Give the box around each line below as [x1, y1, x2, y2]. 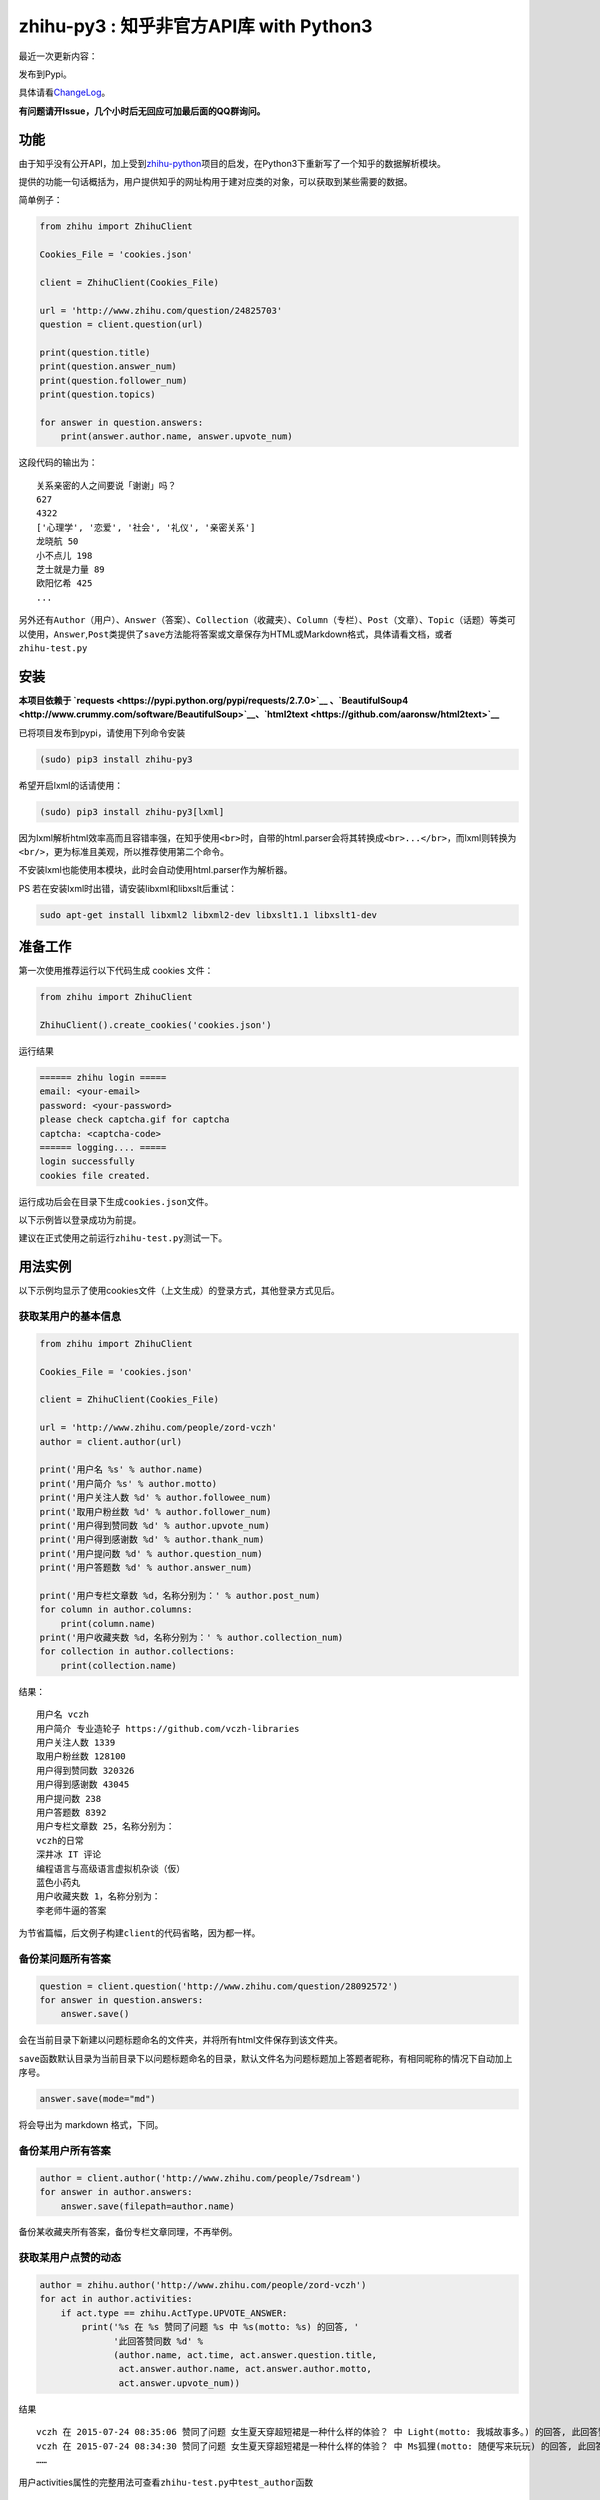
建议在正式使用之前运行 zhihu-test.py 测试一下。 [18, 1232, 228, 1244]
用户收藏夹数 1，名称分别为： [36, 1891, 161, 1902]
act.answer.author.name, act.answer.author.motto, [118, 2363, 372, 2375]
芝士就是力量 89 [36, 563, 105, 575]
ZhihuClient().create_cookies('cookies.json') [39, 1019, 272, 1030]
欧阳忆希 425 [36, 578, 93, 589]
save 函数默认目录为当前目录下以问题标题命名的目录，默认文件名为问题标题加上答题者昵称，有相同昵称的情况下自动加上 [18, 2052, 513, 2064]
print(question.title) [39, 346, 151, 358]
